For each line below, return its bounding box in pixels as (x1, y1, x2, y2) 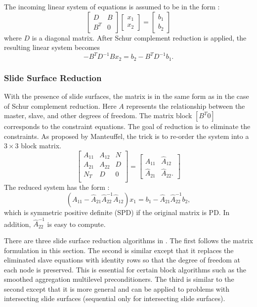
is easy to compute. (47, 219, 106, 229)
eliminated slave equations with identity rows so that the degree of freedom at (4, 255, 240, 265)
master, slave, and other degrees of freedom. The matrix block (4, 110, 192, 121)
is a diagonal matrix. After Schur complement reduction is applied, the (32, 32, 247, 43)
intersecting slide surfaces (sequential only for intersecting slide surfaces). (4, 293, 225, 304)
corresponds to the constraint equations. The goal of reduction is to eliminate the (4, 121, 251, 132)
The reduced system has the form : (4, 182, 110, 192)
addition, (4, 219, 31, 229)
